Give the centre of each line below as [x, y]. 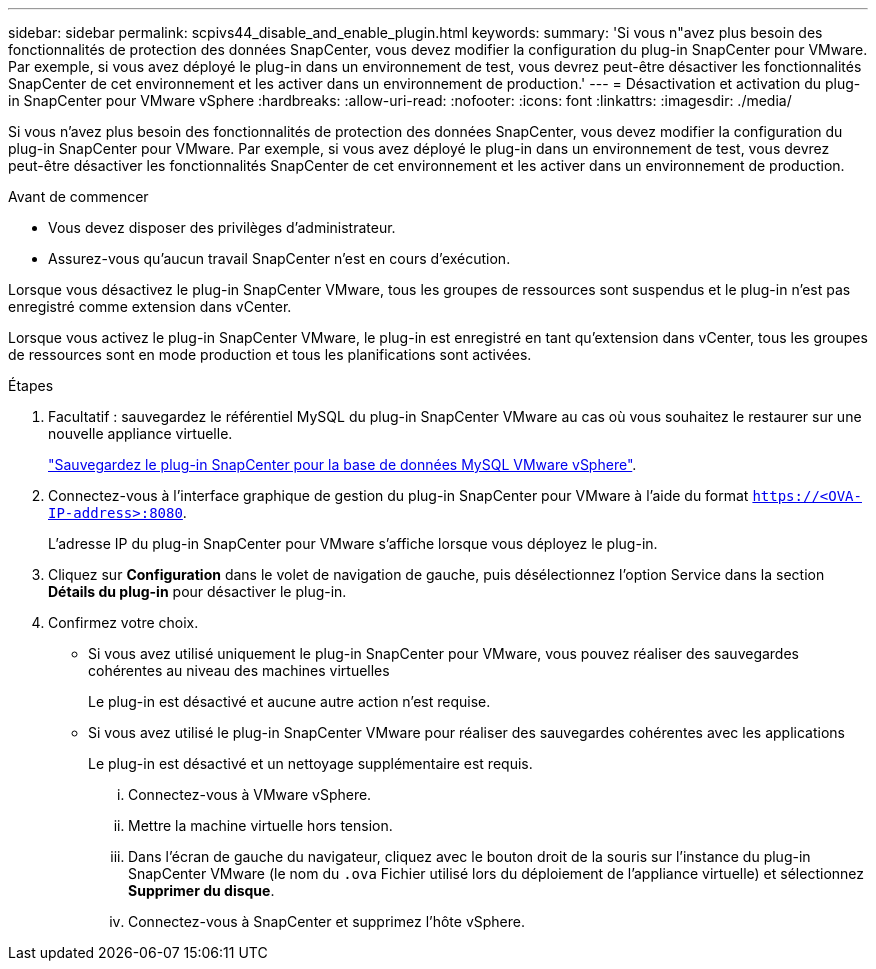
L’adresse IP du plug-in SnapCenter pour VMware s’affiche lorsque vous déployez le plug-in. [353, 543]
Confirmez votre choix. [123, 622]
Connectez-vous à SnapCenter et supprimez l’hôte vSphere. [326, 921]
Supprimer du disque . [201, 890]
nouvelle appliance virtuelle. [140, 433]
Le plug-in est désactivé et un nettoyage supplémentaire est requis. [310, 763]
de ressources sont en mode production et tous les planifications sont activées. [270, 354]
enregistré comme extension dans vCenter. [150, 306]
